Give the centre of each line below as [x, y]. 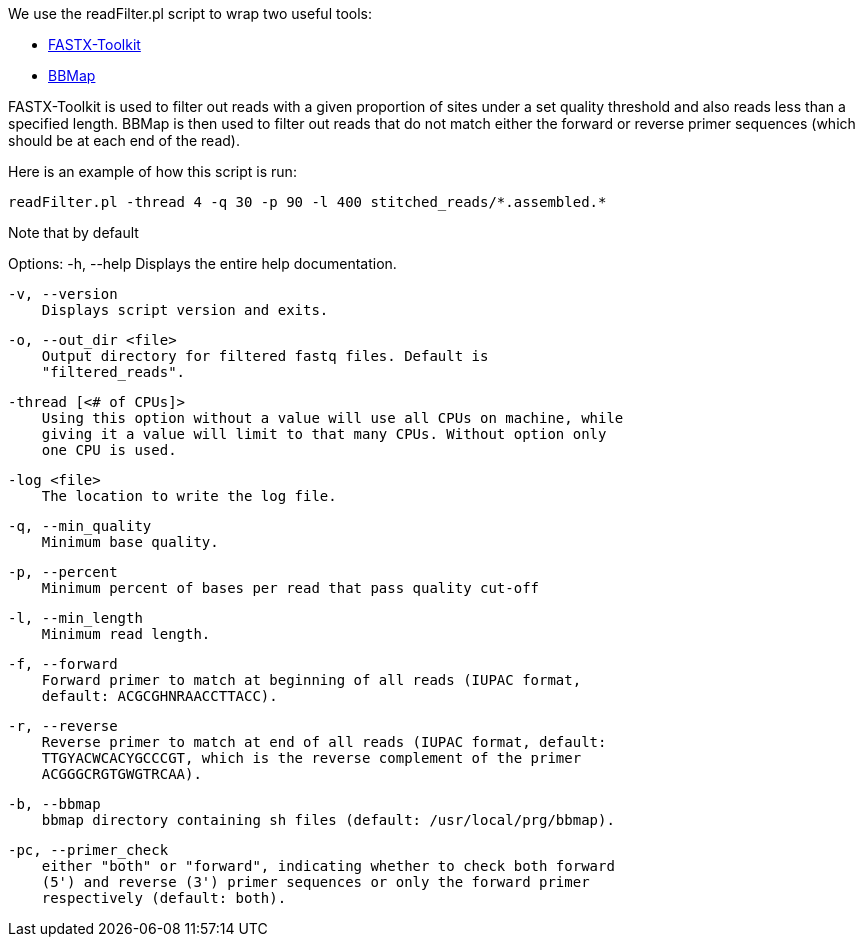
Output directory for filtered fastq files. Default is [265, 356]
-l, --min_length [75, 618]
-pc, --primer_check [88, 850]
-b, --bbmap [54, 804]
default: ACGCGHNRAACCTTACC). [159, 696]
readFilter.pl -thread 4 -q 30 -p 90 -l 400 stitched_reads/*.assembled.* [307, 202]
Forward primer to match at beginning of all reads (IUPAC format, [311, 680]
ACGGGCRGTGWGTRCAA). [121, 774]
